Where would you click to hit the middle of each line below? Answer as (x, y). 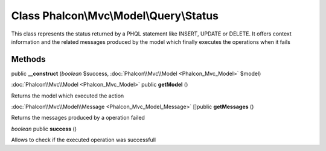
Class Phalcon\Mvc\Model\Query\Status (115, 16)
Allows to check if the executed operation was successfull (84, 140)
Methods (28, 59)
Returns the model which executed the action (68, 96)
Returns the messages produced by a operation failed (78, 118)
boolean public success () (44, 129)
